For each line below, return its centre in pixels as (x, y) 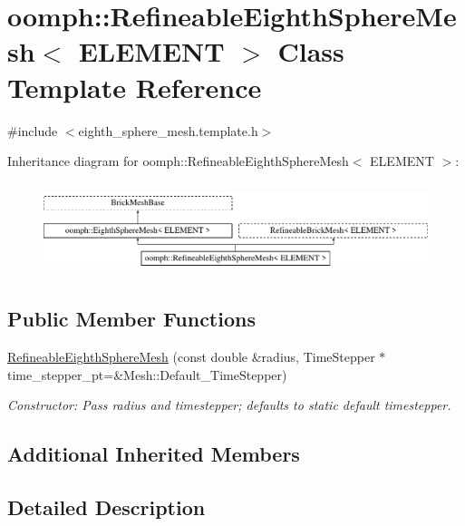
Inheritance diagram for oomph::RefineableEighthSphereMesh (178, 161)
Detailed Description (107, 507)
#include (33, 130)
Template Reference (135, 87)
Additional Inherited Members (154, 454)
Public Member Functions (131, 319)
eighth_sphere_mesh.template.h (168, 130)
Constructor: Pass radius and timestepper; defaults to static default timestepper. (229, 405)
